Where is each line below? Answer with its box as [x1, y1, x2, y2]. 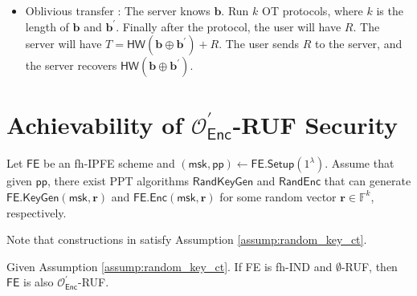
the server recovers [25, 57, 117, 74]
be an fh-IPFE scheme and [43, 155, 175, 172]
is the [376, 2, 403, 18]
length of [25, 18, 69, 34]
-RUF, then [341, 257, 398, 274]
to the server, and [314, 35, 403, 52]
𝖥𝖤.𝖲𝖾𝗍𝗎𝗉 [251, 159, 295, 171]
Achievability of [6, 108, 183, 141]
